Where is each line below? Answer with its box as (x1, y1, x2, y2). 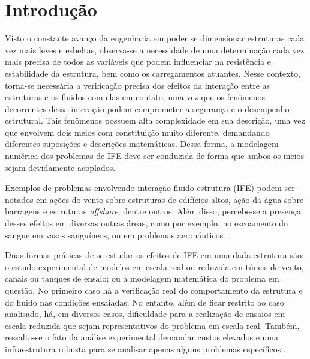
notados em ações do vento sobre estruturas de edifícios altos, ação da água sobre (5, 193, 304, 205)
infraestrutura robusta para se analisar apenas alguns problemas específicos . (5, 342, 286, 355)
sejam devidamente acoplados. (5, 161, 116, 173)
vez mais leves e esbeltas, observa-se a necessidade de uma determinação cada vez (5, 43, 305, 56)
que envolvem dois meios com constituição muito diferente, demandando (5, 125, 270, 138)
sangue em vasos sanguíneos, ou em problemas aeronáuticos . (5, 228, 228, 241)
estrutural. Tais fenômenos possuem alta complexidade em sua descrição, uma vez (5, 114, 305, 127)
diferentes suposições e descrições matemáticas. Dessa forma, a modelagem (5, 137, 279, 150)
